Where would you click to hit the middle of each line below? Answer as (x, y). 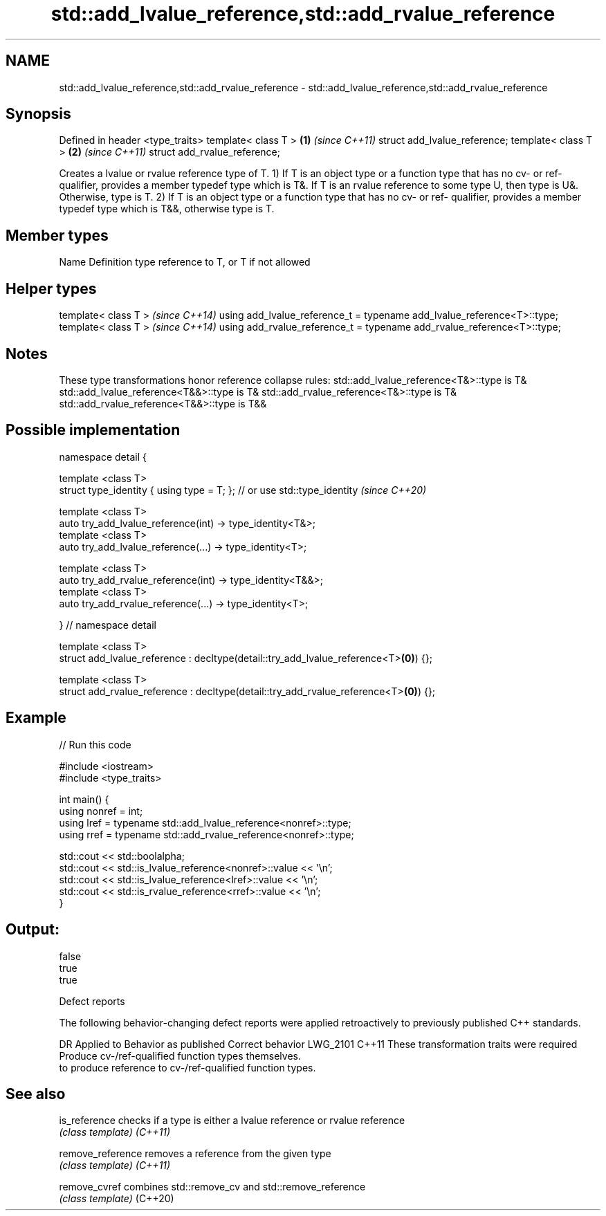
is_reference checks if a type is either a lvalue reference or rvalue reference (232, 1121)
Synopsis (38, 114)
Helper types (51, 288)
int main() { (84, 799)
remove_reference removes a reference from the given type (195, 1154)
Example (36, 718)
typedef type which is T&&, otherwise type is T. (167, 209)
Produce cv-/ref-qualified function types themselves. (180, 1056)
